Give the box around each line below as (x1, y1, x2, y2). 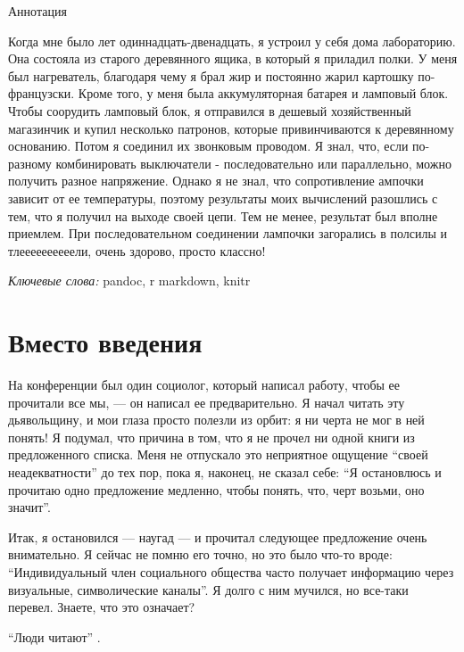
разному (8, 153, 52, 172)
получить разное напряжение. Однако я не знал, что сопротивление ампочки (8, 171, 424, 190)
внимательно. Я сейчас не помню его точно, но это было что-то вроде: (8, 545, 393, 564)
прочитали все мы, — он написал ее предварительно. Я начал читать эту (8, 392, 405, 411)
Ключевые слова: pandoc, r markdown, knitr (8, 271, 251, 290)
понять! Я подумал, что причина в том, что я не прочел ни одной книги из (8, 427, 415, 446)
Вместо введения (8, 324, 203, 360)
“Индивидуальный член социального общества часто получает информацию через (8, 562, 454, 581)
